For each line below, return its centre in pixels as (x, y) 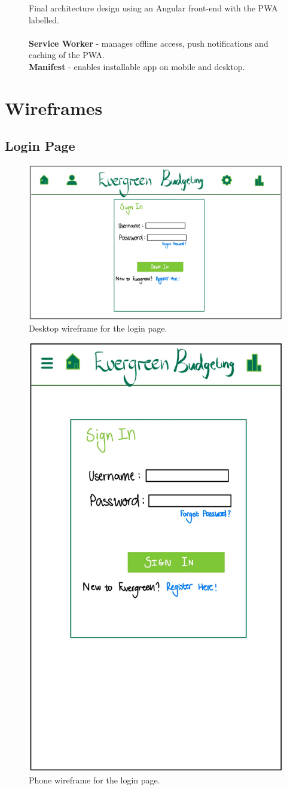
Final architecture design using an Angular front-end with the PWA (153, 8)
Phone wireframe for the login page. (94, 780)
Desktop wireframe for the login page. (98, 328)
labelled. (44, 19)
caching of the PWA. (67, 55)
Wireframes (54, 107)
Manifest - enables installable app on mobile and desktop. (137, 66)
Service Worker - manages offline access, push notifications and (149, 43)
